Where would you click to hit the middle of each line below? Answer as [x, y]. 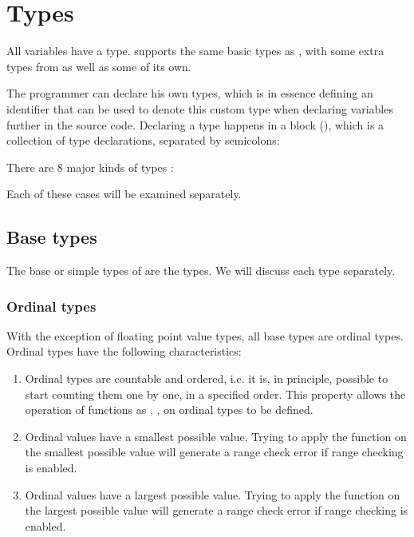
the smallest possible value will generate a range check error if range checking [214, 452]
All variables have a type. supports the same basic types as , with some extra [195, 51]
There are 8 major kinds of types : [90, 167]
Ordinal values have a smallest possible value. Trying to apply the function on [216, 436]
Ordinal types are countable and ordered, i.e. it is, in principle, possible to [207, 378]
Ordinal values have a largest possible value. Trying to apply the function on [213, 494]
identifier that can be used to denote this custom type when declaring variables [200, 108]
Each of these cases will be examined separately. [124, 194]
